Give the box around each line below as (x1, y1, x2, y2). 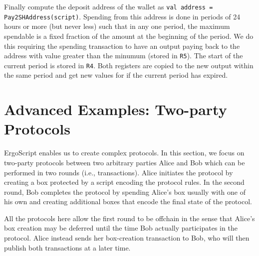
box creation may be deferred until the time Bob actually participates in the (4, 223, 238, 233)
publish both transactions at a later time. (4, 242, 131, 253)
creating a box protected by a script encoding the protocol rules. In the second (4, 177, 245, 187)
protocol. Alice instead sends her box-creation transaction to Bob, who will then (4, 233, 250, 243)
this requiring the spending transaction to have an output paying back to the (4, 40, 240, 51)
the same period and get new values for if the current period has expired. (4, 70, 228, 80)
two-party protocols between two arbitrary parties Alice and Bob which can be (4, 157, 245, 167)
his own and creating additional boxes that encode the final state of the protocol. (4, 196, 252, 207)
